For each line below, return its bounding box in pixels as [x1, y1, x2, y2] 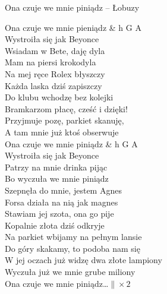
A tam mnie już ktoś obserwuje [5, 125, 119, 138]
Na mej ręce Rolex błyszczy [5, 67, 105, 80]
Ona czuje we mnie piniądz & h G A [5, 137, 138, 150]
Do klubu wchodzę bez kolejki [5, 91, 114, 103]
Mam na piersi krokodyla [5, 56, 96, 68]
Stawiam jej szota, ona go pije [5, 207, 114, 220]
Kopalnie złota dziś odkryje [5, 219, 105, 231]
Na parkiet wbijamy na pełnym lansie [5, 230, 142, 243]
